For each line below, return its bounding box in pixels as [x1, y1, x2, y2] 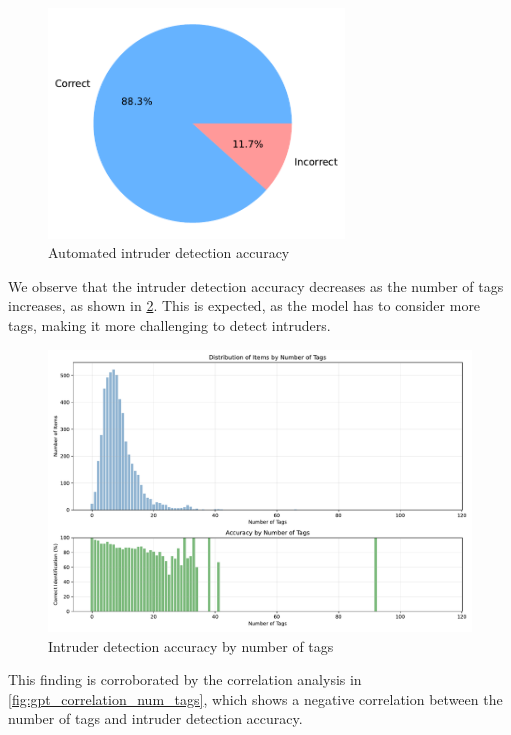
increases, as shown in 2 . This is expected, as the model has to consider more [8, 295, 481, 316]
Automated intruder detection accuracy [48, 242, 290, 263]
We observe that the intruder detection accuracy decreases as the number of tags [8, 275, 504, 296]
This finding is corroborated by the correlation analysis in [8, 669, 362, 690]
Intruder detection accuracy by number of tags [48, 635, 334, 656]
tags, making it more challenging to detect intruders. [8, 315, 331, 336]
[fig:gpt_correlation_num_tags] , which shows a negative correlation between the [8, 688, 503, 709]
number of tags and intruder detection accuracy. [8, 708, 303, 729]
